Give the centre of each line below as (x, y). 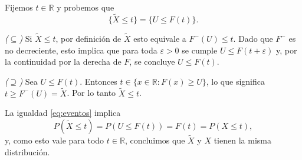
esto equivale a (160, 39)
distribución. (27, 151)
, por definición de (88, 39)
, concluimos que (155, 140)
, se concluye (152, 61)
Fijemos (19, 7)
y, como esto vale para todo (55, 140)
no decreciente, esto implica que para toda (81, 50)
